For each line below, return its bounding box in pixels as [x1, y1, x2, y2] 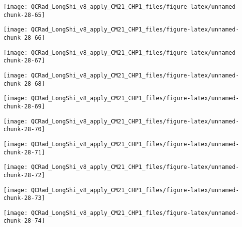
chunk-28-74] [3, 217, 45, 225]
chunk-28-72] [3, 171, 45, 179]
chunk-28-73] [3, 195, 45, 202]
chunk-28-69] [3, 103, 45, 110]
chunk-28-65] [3, 11, 45, 18]
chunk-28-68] [3, 80, 45, 87]
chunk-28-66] [3, 34, 45, 41]
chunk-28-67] [3, 57, 45, 64]
